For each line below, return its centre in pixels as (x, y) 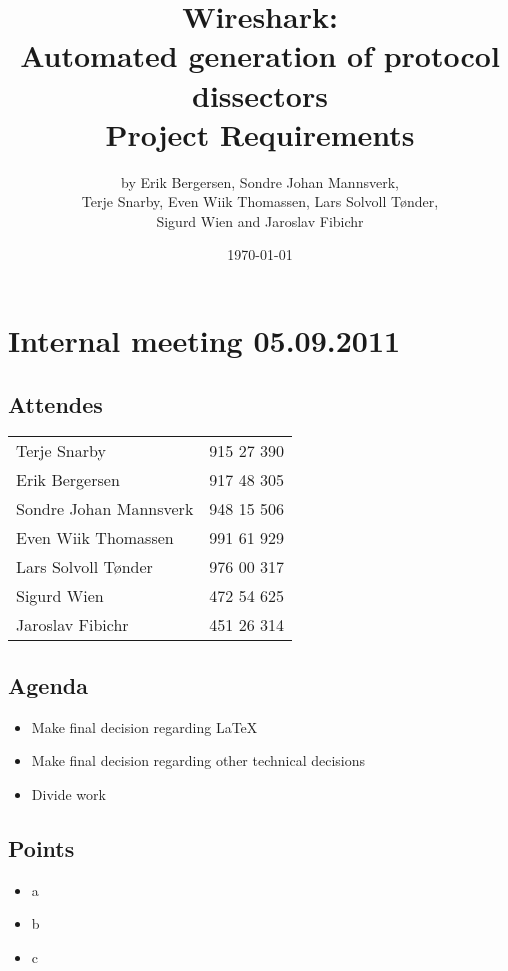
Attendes (55, 403)
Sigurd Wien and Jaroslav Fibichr (260, 220)
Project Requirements (260, 133)
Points (41, 847)
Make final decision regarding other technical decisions (198, 760)
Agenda (48, 684)
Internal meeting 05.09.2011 (204, 340)
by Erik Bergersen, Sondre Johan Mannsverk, (260, 181)
